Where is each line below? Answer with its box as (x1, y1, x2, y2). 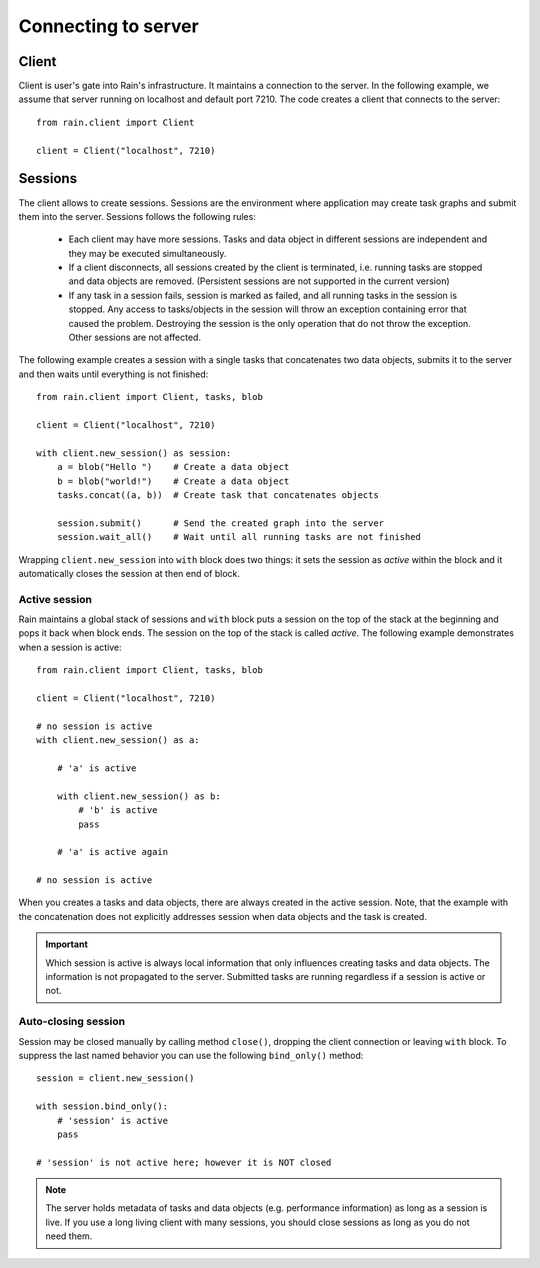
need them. (45, 1230, 93, 1242)
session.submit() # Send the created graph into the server (56, 517, 385, 529)
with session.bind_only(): (36, 1101, 169, 1112)
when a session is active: (18, 641, 122, 653)
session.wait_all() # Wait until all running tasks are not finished (56, 531, 422, 543)
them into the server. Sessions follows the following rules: (18, 210, 257, 222)
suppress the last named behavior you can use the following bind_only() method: (18, 1049, 364, 1061)
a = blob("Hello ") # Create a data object (56, 461, 290, 473)
